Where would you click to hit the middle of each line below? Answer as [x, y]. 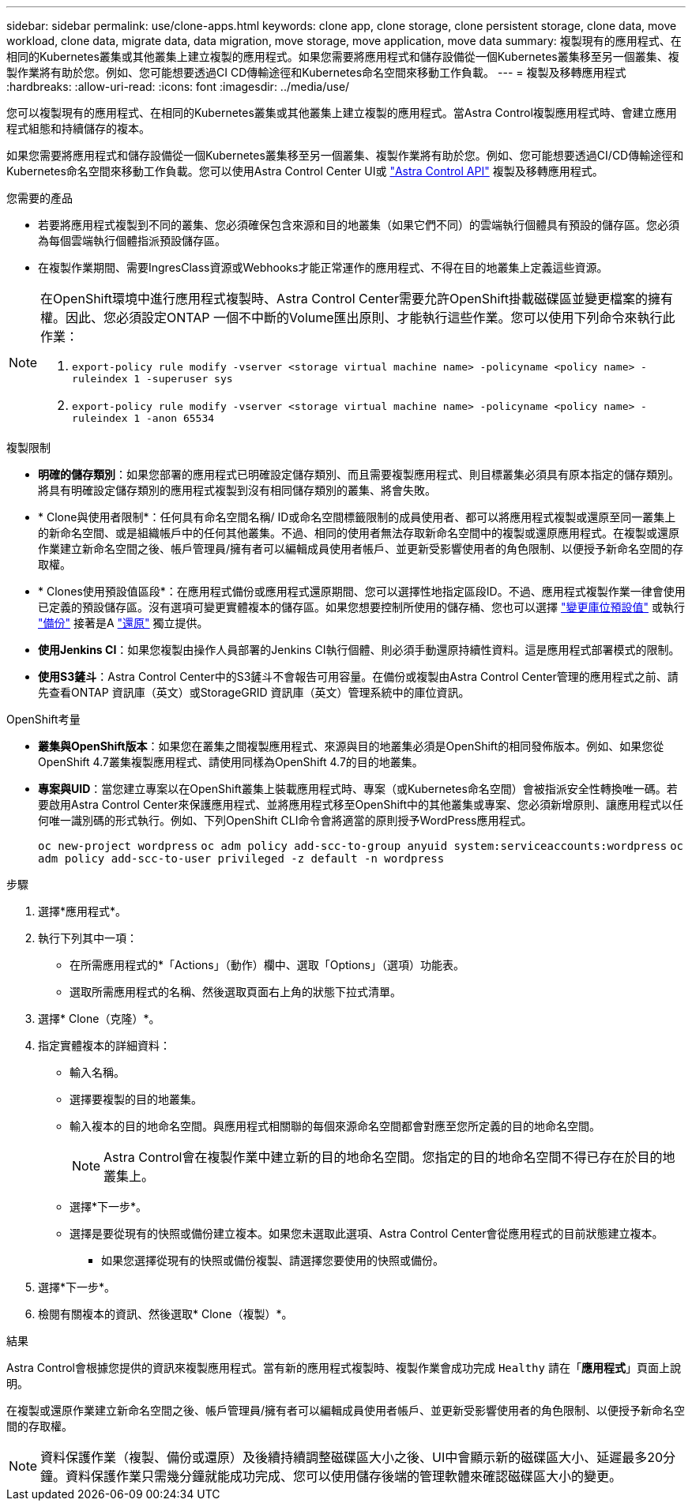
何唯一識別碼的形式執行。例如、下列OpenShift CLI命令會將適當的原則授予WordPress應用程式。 [285, 820]
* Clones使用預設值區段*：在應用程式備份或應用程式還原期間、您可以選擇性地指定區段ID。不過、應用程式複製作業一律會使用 [362, 591]
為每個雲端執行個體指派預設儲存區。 [132, 241]
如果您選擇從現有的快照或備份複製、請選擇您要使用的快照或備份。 [273, 1260]
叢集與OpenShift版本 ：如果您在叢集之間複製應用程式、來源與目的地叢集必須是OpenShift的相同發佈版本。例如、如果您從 [351, 746]
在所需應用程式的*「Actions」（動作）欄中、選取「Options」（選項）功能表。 [267, 965]
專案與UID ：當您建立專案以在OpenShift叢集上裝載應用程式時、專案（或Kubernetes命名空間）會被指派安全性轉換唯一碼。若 [358, 789]
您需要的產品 [39, 198]
